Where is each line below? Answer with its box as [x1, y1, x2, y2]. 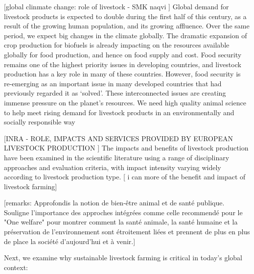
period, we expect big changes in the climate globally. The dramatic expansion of [4, 30, 247, 40]
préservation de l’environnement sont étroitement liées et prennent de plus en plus [4, 226, 250, 237]
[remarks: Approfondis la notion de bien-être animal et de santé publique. [4, 198, 225, 208]
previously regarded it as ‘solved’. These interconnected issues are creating [4, 88, 226, 98]
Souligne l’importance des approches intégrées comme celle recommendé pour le [4, 207, 243, 217]
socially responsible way [4, 117, 75, 127]
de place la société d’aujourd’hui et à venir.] [4, 236, 136, 246]
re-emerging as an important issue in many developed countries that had [4, 78, 222, 88]
